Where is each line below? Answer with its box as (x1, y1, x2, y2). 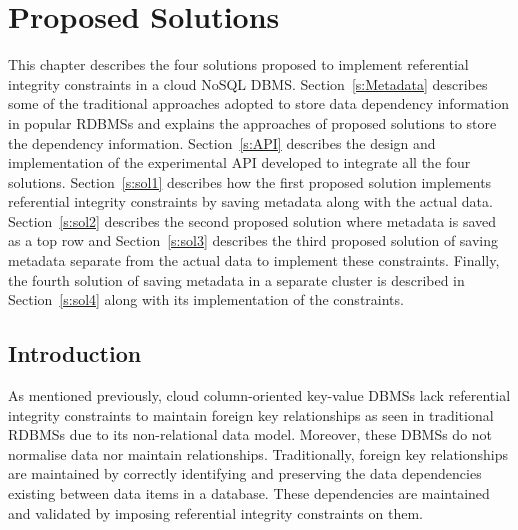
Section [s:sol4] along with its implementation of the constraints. (8, 289, 404, 310)
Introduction (8, 338, 142, 369)
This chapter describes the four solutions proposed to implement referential (8, 54, 469, 75)
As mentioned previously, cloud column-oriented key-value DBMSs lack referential (8, 385, 511, 406)
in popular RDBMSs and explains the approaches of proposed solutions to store (8, 112, 497, 133)
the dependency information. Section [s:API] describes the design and (8, 132, 436, 153)
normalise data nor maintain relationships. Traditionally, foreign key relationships (8, 443, 509, 464)
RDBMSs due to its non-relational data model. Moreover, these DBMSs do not (8, 424, 493, 445)
